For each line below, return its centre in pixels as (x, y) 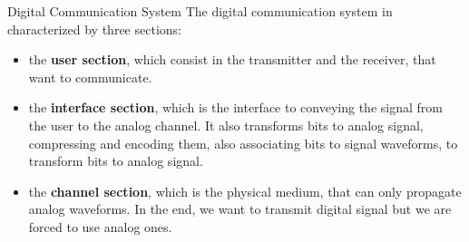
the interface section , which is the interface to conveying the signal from (235, 107)
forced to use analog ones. (100, 226)
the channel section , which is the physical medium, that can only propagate (245, 191)
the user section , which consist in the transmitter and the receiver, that (232, 59)
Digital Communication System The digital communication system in (200, 11)
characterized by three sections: (94, 29)
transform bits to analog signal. (116, 161)
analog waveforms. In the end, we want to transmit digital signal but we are (240, 209)
